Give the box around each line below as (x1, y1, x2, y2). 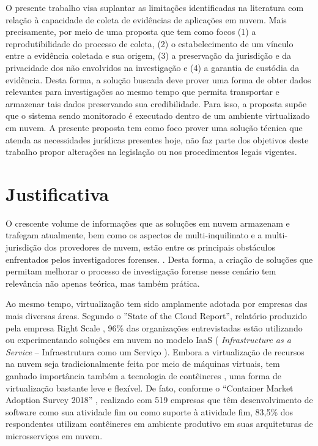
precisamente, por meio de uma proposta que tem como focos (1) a (6, 25, 256, 38)
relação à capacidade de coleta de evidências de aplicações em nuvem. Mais (6, 13, 287, 26)
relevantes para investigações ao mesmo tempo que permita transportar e (6, 85, 279, 98)
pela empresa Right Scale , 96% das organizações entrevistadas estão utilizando (6, 321, 303, 334)
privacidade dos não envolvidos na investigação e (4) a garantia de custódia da (6, 61, 300, 74)
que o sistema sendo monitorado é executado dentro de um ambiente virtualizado (6, 109, 310, 122)
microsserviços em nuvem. (6, 429, 103, 442)
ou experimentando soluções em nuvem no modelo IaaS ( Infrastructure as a (6, 333, 291, 346)
